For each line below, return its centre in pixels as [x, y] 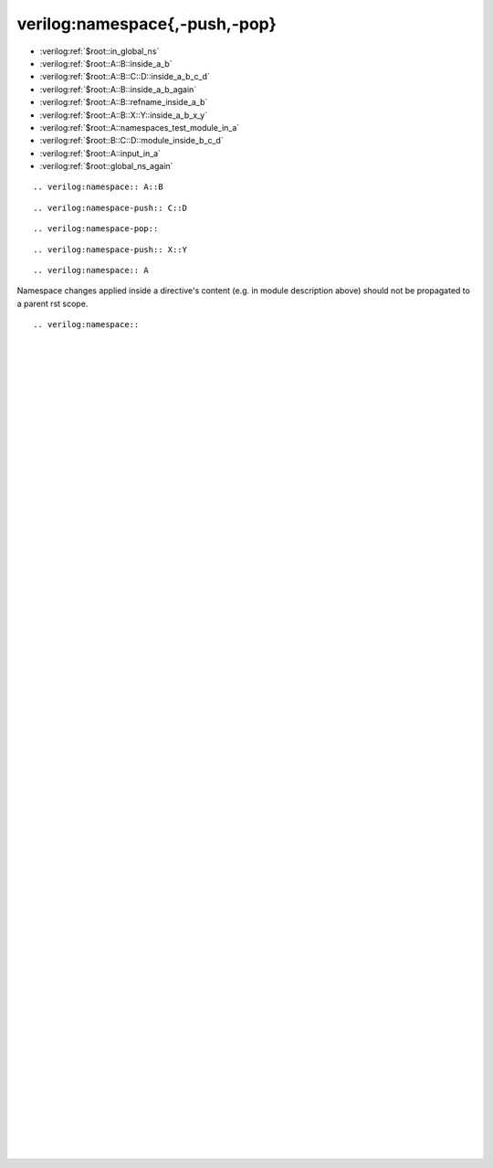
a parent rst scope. [52, 303]
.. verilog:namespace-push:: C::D [110, 207]
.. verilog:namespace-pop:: [96, 229]
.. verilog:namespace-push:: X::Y [110, 250]
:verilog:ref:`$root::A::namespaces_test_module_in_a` [140, 127]
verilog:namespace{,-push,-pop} [147, 24]
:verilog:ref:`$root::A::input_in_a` [100, 153]
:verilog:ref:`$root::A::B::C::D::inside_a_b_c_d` [125, 77]
